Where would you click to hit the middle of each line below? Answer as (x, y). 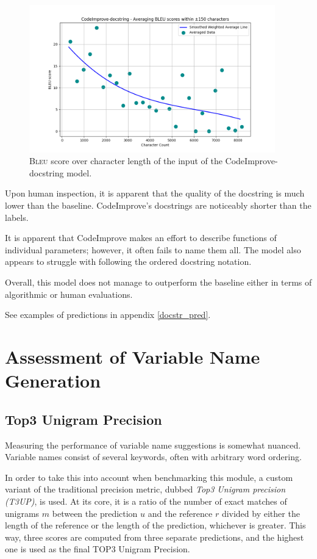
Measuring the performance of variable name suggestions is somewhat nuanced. (153, 445)
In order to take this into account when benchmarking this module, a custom (149, 477)
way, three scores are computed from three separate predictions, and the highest (155, 537)
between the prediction (95, 513)
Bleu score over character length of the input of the (126, 161)
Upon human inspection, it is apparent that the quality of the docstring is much (155, 193)
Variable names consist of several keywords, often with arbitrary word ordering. (153, 457)
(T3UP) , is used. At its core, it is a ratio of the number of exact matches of (146, 501)
